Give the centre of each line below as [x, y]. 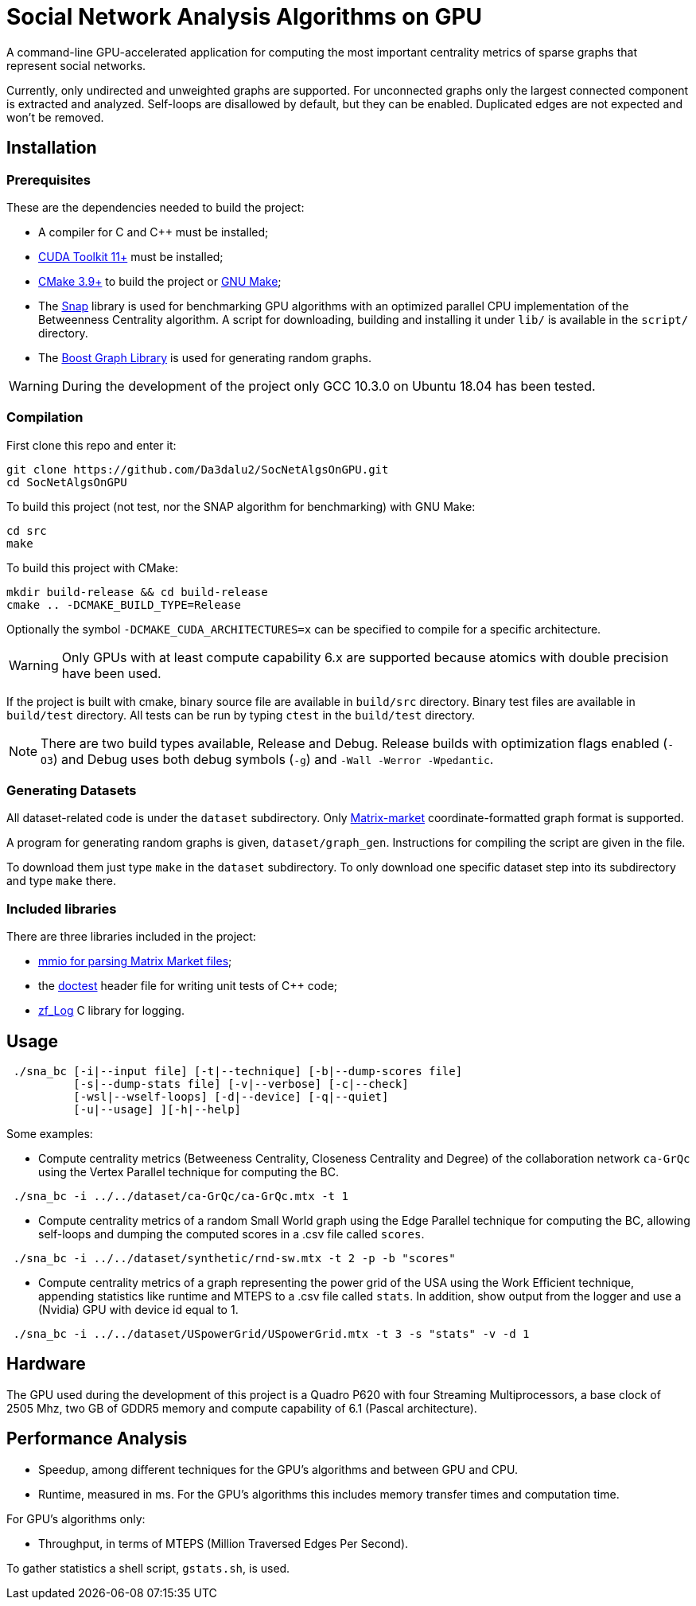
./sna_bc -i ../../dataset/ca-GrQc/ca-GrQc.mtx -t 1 [181, 1197]
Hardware [46, 1364]
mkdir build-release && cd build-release [137, 592]
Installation [52, 148]
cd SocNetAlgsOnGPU [67, 482]
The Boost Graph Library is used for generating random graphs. [205, 357]
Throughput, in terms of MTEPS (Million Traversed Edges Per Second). [224, 1543]
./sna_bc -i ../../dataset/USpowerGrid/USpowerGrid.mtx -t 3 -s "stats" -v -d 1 [271, 1334]
